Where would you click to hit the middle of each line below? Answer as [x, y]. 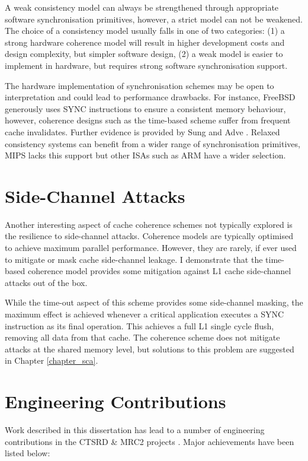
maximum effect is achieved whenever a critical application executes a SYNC [145, 314]
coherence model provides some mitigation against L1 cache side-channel [159, 271]
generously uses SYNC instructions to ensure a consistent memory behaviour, [145, 108]
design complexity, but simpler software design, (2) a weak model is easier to [144, 54]
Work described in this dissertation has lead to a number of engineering [135, 430]
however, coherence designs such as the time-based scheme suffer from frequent [148, 120]
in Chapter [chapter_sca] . [52, 360]
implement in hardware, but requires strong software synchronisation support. [146, 65]
